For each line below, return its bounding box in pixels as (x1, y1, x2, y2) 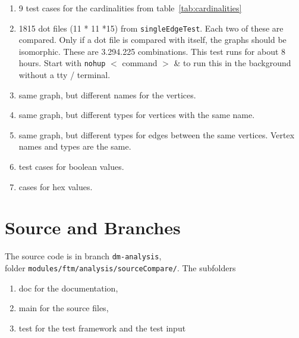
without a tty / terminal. (18, 69, 111, 81)
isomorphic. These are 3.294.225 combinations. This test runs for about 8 (18, 45, 286, 57)
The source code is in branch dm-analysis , (5, 250, 162, 262)
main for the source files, (18, 302, 109, 314)
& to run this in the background (174, 57, 291, 69)
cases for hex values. (18, 180, 93, 193)
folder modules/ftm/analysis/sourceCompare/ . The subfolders (5, 262, 236, 274)
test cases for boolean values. (18, 160, 124, 173)
